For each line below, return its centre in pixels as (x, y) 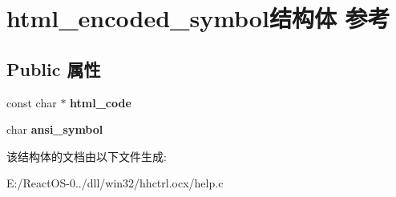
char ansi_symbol (55, 129)
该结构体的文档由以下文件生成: (87, 156)
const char (32, 102)
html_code (101, 102)
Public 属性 (54, 68)
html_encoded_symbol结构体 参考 (198, 18)
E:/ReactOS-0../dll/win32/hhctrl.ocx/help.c (115, 183)
